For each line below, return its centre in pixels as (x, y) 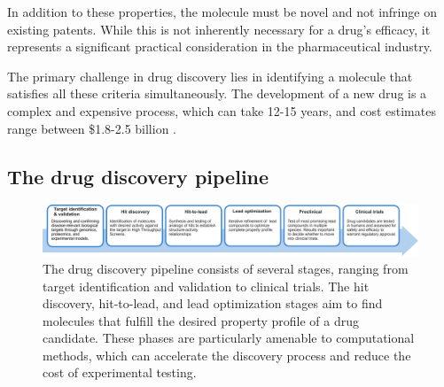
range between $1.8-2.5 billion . (92, 128)
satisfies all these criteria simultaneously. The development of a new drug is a (217, 93)
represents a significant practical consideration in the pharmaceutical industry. (220, 46)
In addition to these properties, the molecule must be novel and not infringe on (222, 12)
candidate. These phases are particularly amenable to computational (229, 338)
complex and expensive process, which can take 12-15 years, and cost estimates (222, 110)
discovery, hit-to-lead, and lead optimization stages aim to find (213, 303)
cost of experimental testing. (120, 372)
